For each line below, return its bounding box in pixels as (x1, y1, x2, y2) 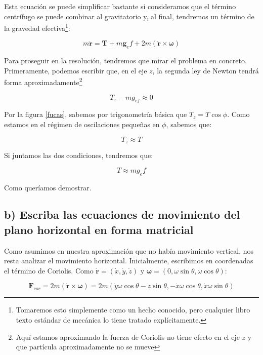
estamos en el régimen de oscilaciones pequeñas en (4, 119, 160, 130)
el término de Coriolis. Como (4, 265, 94, 275)
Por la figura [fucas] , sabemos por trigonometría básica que (4, 109, 187, 120)
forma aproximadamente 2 (4, 75, 82, 88)
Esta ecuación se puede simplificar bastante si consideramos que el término (4, 1, 236, 11)
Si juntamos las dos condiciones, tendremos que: (4, 150, 153, 161)
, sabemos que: (166, 119, 212, 130)
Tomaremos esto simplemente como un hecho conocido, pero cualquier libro (16, 304, 250, 315)
